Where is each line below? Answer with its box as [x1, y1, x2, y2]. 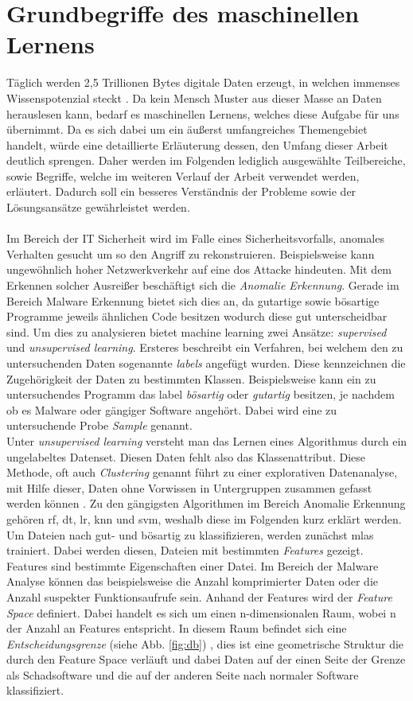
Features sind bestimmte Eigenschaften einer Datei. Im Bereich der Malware [6, 557, 379, 574]
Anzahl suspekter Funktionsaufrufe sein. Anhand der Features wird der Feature [6, 588, 392, 605]
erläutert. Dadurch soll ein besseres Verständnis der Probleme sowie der [6, 183, 357, 200]
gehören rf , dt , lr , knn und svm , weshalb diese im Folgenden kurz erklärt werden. [6, 510, 402, 527]
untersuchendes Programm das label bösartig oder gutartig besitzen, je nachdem [6, 386, 395, 403]
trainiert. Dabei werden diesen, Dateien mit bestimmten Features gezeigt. [6, 542, 364, 559]
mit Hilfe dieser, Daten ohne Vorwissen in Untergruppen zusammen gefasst [6, 479, 372, 496]
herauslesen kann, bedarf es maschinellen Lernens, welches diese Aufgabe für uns [6, 105, 399, 122]
